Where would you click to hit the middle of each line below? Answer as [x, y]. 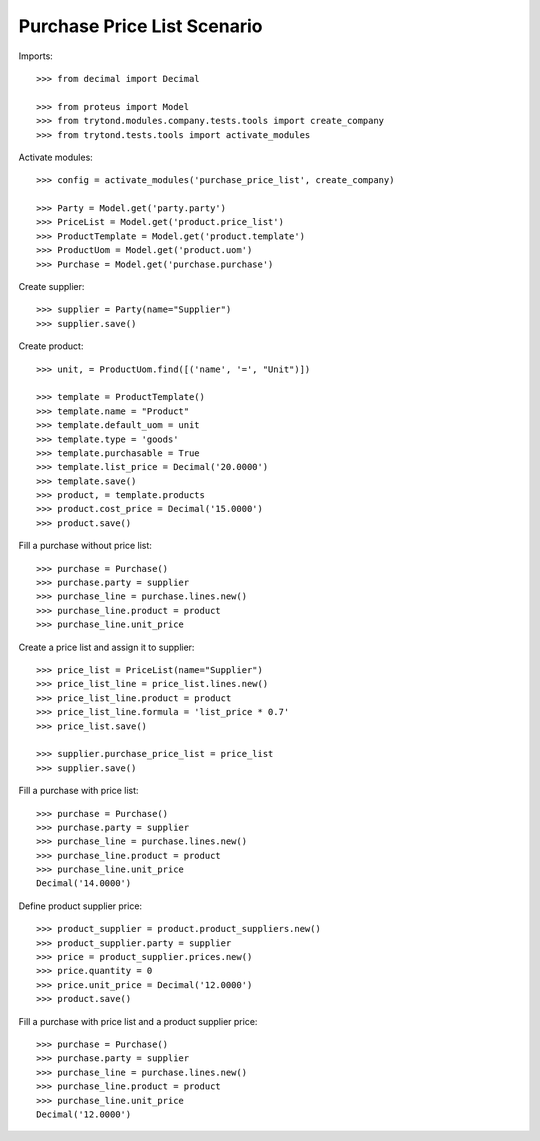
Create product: [51, 346]
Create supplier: [51, 287]
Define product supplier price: [80, 906]
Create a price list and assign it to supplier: [106, 647]
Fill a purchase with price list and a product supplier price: [138, 1021]
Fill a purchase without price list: [85, 546]
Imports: [36, 56]
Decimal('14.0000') [84, 883]
